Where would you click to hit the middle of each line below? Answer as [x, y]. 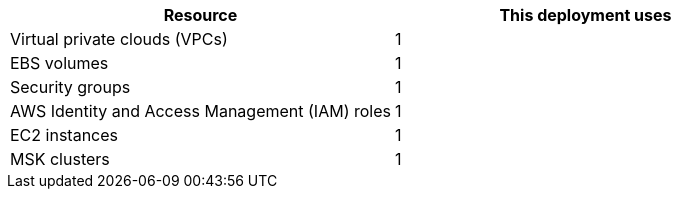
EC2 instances [64, 135]
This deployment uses [585, 15]
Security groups [70, 87]
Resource [200, 15]
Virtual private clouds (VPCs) [119, 39]
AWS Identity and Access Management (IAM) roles [200, 111]
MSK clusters [60, 159]
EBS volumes [59, 63]
